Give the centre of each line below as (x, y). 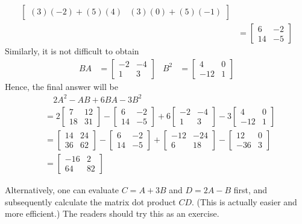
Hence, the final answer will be (61, 86)
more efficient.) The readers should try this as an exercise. (112, 213)
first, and (250, 189)
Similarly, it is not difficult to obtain (72, 51)
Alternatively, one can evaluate (62, 189)
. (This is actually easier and (244, 201)
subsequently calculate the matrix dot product (90, 201)
